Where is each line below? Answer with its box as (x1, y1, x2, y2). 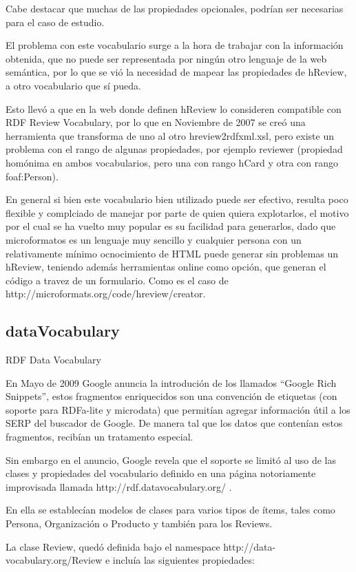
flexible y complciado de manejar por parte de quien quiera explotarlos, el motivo (6, 205, 349, 220)
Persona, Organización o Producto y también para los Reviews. (6, 516, 273, 531)
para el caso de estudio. (6, 14, 105, 29)
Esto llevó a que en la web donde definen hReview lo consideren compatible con (6, 101, 342, 116)
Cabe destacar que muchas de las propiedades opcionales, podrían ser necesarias (6, 1, 344, 15)
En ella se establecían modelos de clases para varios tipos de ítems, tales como (6, 502, 335, 517)
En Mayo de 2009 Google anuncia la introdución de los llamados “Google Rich (6, 375, 337, 390)
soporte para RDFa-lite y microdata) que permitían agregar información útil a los (6, 402, 350, 416)
